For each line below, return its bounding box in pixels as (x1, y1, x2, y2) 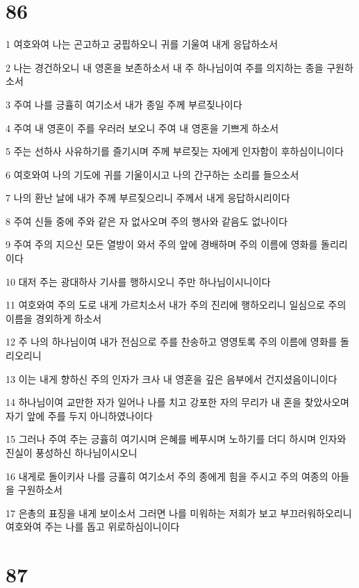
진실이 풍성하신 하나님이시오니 (6, 446, 137, 459)
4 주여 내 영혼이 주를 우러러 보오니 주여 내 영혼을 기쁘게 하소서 (6, 120, 279, 135)
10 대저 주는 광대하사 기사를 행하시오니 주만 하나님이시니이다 (6, 274, 271, 288)
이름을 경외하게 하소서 (6, 311, 102, 325)
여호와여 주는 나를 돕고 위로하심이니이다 (6, 519, 180, 534)
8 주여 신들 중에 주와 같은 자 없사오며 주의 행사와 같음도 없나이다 (6, 213, 288, 228)
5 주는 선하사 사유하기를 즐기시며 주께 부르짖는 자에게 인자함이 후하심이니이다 (6, 144, 344, 158)
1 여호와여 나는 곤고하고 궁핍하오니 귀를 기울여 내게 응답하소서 (6, 37, 278, 51)
